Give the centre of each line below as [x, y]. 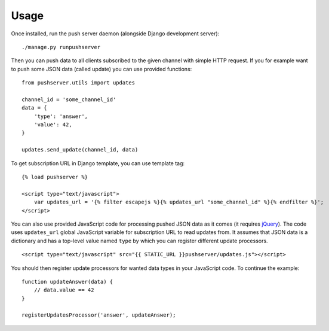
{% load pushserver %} [55, 177]
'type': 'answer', [61, 116]
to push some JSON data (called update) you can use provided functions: [102, 69]
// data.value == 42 [64, 290]
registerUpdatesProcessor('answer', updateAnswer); [99, 315]
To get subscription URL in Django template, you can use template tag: [98, 163]
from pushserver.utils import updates [79, 83]
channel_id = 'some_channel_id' [69, 99]
